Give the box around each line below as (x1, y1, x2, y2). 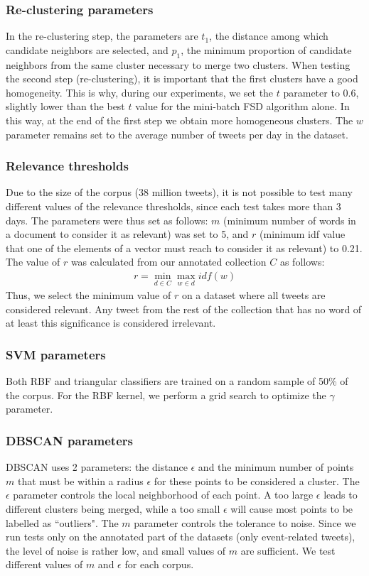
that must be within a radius (17, 473, 144, 488)
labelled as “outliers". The (6, 515, 119, 530)
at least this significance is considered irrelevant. (6, 315, 216, 330)
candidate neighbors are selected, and (6, 42, 169, 57)
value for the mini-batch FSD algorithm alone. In (135, 99, 350, 114)
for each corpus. (124, 557, 194, 572)
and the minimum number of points (198, 460, 354, 474)
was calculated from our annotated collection (70, 254, 267, 269)
